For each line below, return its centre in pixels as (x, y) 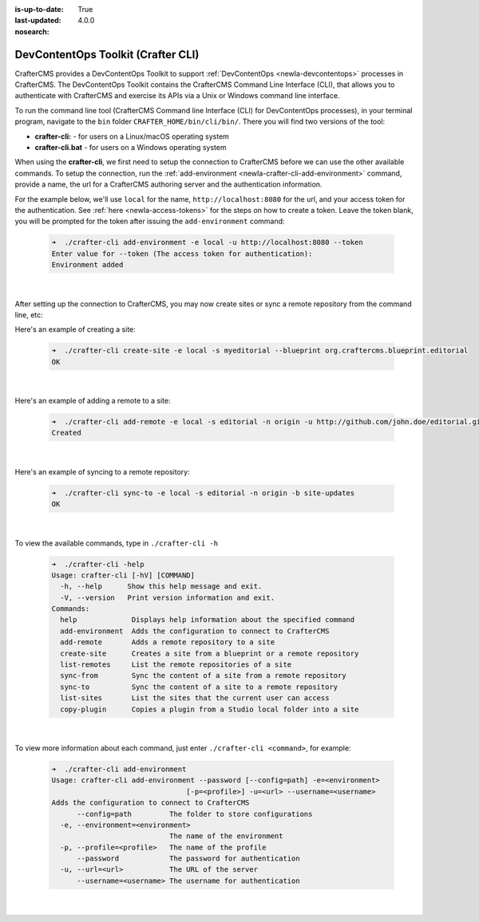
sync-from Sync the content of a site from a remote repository (203, 676)
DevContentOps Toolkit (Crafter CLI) (107, 55)
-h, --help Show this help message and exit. (161, 587)
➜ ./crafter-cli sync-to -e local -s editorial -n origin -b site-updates (203, 493)
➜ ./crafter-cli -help (98, 564)
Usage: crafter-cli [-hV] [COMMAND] (123, 575)
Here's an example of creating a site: (75, 329)
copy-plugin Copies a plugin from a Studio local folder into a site (210, 709)
